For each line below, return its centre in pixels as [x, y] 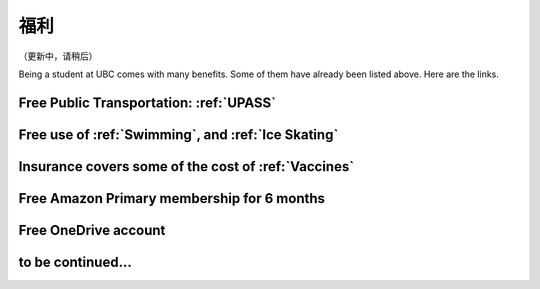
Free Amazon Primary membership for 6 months [171, 198]
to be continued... [75, 261]
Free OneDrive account [92, 230]
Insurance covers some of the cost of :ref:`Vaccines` [186, 166]
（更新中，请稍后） [58, 56]
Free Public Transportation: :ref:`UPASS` [147, 102]
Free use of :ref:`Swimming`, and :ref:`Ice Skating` [178, 134]
